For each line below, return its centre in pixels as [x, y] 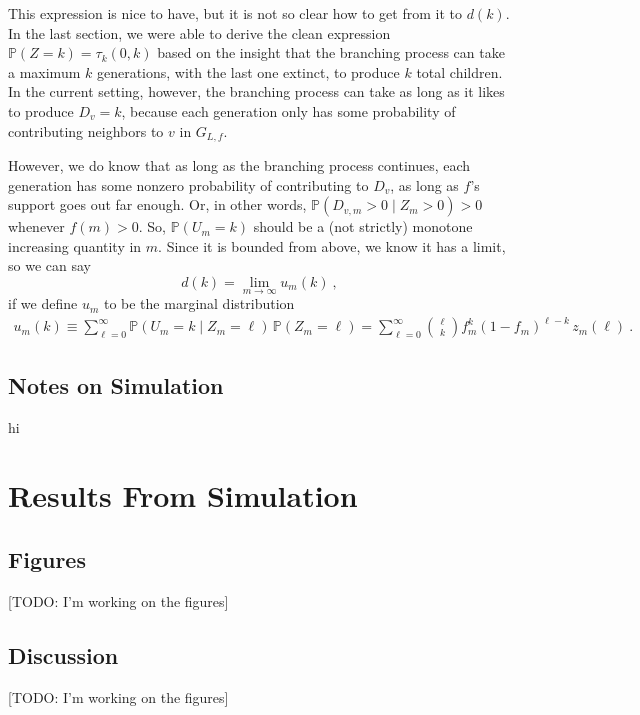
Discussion [63, 654]
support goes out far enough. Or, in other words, [157, 204]
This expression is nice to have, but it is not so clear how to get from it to [235, 13]
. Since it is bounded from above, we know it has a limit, [332, 245]
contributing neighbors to [86, 130]
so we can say [49, 265]
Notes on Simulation [116, 384]
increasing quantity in [75, 245]
